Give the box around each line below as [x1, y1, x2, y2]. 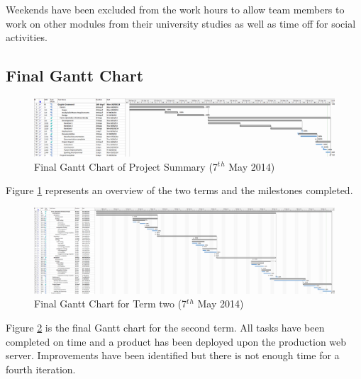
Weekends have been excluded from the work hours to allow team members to [6, 2, 345, 16]
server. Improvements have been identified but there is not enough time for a [6, 348, 340, 363]
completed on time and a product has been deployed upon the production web [6, 334, 347, 349]
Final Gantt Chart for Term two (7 [34, 296, 187, 311]
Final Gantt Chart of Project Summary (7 [34, 159, 218, 174]
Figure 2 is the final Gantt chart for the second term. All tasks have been [6, 320, 325, 335]
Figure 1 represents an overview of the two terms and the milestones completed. [6, 183, 353, 198]
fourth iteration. [6, 361, 76, 376]
